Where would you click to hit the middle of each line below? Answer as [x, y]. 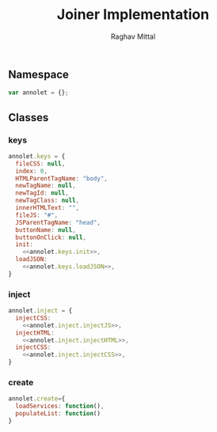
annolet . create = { [37, 399]
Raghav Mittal [133, 36]
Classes [29, 117]
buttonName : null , [46, 230]
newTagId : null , [42, 193]
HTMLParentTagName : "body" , [62, 178]
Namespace [39, 74]
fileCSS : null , [40, 164]
